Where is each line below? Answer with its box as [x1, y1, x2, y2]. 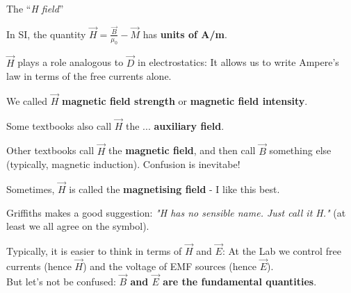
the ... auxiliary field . [126, 118, 225, 133]
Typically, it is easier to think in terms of [6, 244, 182, 258]
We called [6, 94, 48, 108]
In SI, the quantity [6, 26, 86, 41]
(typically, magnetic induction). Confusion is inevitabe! [6, 157, 240, 171]
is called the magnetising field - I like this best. [69, 182, 280, 196]
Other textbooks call [6, 143, 95, 158]
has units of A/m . [142, 26, 227, 41]
